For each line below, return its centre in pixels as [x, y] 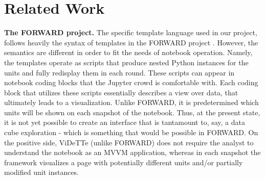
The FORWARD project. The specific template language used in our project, [131, 32]
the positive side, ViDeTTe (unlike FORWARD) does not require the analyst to [129, 142]
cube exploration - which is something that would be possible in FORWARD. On [131, 132]
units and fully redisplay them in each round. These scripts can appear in [119, 72]
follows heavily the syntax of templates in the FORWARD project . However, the [131, 42]
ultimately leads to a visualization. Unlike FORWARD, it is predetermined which [131, 102]
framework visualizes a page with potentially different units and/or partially [124, 162]
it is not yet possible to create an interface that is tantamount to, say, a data [125, 122]
